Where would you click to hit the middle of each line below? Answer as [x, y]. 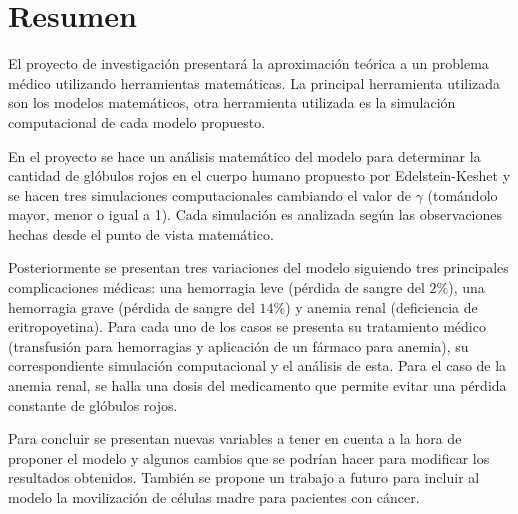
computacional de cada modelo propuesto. [137, 121]
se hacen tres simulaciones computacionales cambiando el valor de [209, 194]
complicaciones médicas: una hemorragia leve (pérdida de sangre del [216, 287]
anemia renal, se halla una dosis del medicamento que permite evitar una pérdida [257, 385]
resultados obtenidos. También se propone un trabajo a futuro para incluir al [244, 477]
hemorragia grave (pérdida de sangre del [131, 306]
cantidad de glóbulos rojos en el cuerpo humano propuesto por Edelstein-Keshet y [259, 175]
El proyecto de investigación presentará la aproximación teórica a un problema [248, 63]
